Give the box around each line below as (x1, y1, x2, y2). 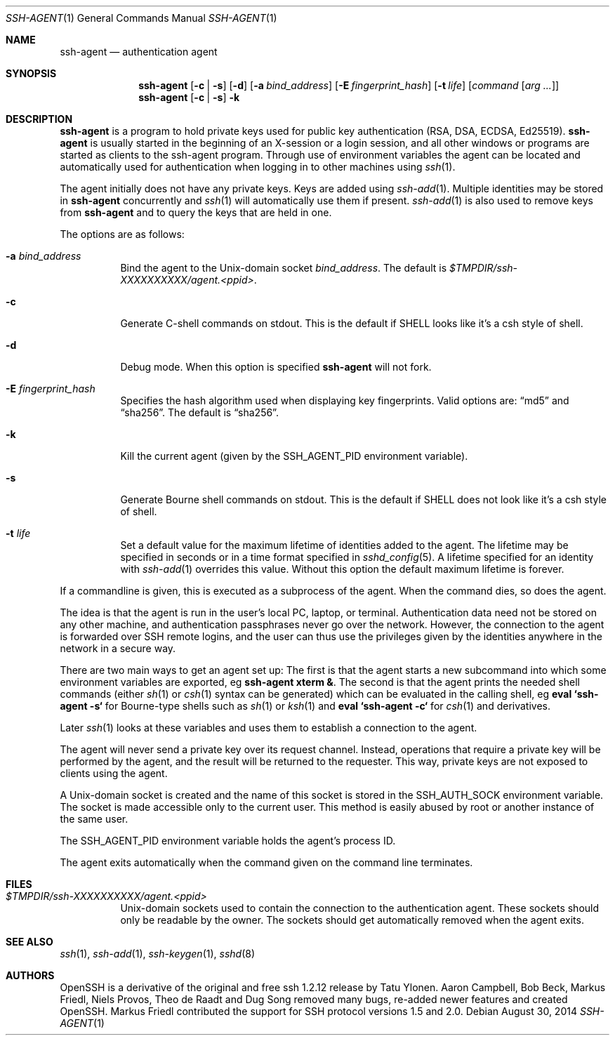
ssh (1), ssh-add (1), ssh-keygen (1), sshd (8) (60, 948, 256, 960)
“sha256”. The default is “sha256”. (120, 406, 279, 418)
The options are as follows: (60, 228, 185, 240)
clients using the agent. (60, 767, 168, 779)
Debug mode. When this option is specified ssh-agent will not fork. (120, 361, 432, 373)
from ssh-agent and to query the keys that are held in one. (60, 206, 332, 218)
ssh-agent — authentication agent (60, 46, 218, 58)
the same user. (60, 813, 128, 825)
